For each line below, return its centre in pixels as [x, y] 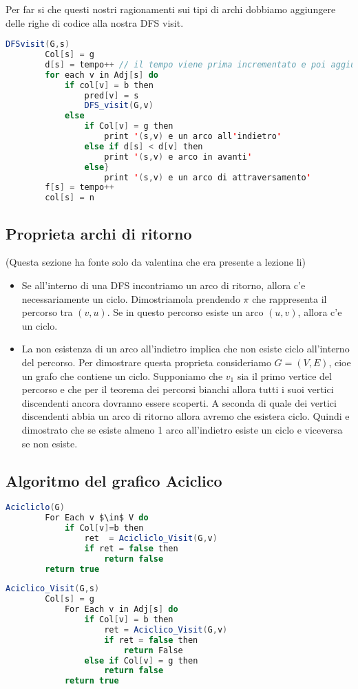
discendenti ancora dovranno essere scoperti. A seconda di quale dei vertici [179, 402]
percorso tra [47, 312]
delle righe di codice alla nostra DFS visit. [95, 22]
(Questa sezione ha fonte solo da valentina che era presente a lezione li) [156, 262]
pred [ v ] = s [112, 95]
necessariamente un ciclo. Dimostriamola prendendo [131, 298]
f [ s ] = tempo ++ [80, 188]
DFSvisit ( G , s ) [38, 44]
